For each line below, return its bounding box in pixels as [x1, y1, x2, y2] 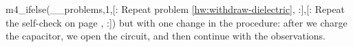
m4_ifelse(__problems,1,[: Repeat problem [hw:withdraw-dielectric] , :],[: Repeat [6, 2, 345, 16]
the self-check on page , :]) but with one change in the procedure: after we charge [6, 15, 347, 29]
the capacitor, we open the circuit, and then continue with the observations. [6, 29, 325, 43]
